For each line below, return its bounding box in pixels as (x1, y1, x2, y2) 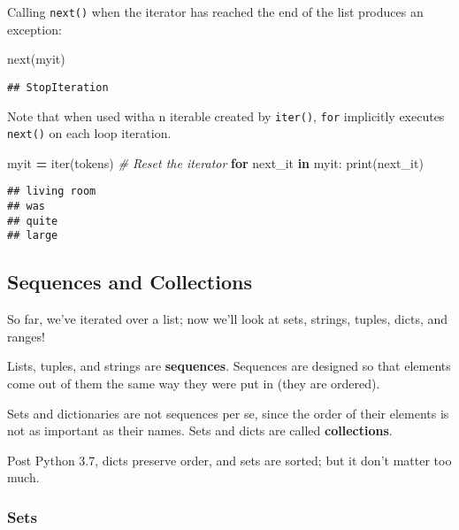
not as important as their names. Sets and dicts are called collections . (7, 421, 393, 440)
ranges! (7, 326, 45, 345)
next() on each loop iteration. (7, 124, 172, 142)
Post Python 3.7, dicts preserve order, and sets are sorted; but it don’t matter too (7, 450, 452, 469)
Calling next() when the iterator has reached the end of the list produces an (7, 3, 424, 20)
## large (7, 229, 58, 242)
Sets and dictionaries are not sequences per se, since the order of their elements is (7, 403, 449, 422)
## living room (7, 185, 96, 198)
